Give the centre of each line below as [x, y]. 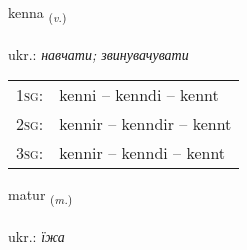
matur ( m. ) [40, 196]
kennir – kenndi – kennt [142, 153]
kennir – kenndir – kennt [145, 124]
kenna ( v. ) [37, 13]
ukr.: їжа [36, 236]
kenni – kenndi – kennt [139, 95]
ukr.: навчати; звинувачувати [98, 53]
